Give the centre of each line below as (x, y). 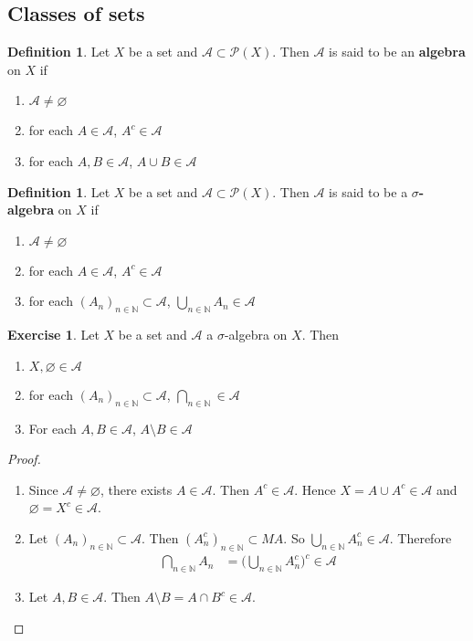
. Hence (315, 489)
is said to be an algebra (397, 52)
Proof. (24, 459)
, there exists (136, 489)
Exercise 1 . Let (53, 335)
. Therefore (420, 537)
